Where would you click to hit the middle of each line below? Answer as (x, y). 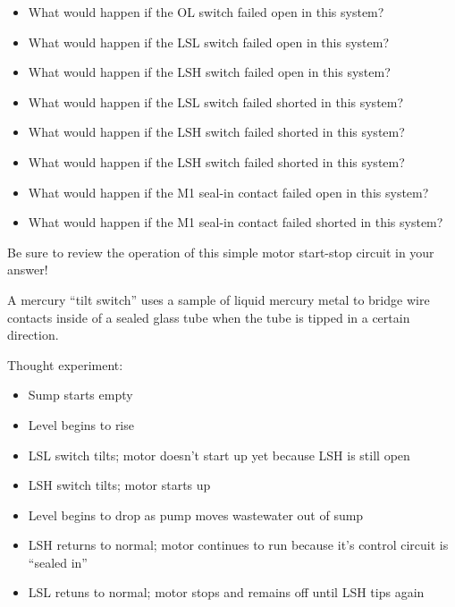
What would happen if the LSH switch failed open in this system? (209, 72)
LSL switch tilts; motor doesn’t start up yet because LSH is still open (219, 455)
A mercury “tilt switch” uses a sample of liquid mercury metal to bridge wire (219, 299)
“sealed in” (58, 562)
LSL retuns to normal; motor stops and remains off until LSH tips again (226, 592)
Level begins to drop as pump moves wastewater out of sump (196, 514)
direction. (33, 335)
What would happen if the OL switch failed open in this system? (206, 12)
